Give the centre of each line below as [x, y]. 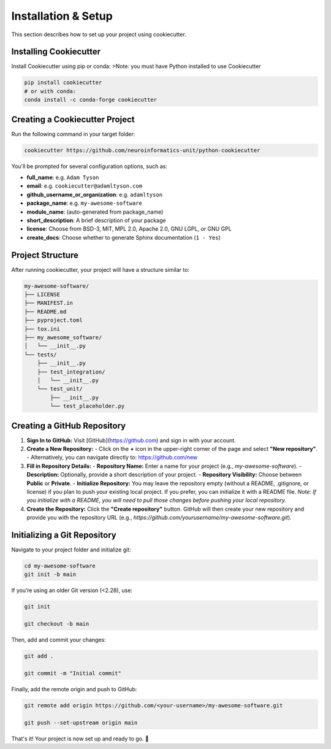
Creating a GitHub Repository [69, 425]
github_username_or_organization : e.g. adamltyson [94, 194]
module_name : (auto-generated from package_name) [95, 212]
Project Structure [45, 255]
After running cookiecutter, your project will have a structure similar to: [101, 269]
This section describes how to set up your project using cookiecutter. [99, 34]
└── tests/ [40, 355]
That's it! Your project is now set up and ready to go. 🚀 [80, 739]
